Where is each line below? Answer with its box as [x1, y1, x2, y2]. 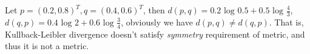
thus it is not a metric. [5, 39, 89, 52]
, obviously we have [121, 15, 193, 28]
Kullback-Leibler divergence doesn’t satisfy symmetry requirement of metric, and [5, 27, 305, 40]
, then [143, 4, 165, 16]
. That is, [269, 15, 304, 28]
